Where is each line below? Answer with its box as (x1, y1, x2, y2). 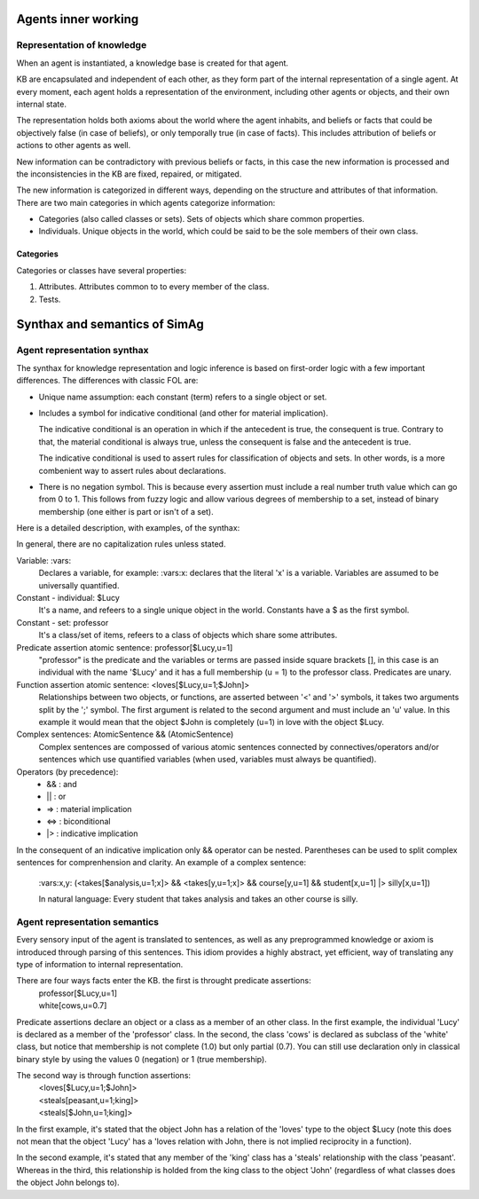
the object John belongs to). (16, 1177, 120, 1188)
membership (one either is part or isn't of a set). (38, 506, 215, 517)
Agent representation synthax (16, 344, 149, 357)
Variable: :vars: (16, 555, 71, 565)
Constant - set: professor (16, 617, 109, 627)
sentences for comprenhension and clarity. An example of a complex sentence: (16, 857, 306, 868)
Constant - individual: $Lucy (16, 593, 120, 603)
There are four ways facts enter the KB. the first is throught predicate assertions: (16, 975, 311, 986)
